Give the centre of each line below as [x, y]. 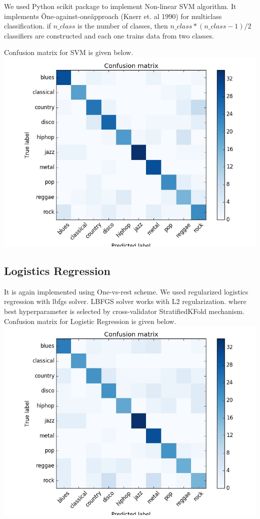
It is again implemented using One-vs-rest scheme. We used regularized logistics [126, 291]
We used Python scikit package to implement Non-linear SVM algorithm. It [120, 6]
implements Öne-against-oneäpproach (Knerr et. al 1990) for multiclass [113, 16]
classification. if [27, 26]
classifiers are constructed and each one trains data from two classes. [109, 35]
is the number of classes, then [123, 26]
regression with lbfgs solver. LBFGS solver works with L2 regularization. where [125, 301]
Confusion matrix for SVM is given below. [69, 52]
